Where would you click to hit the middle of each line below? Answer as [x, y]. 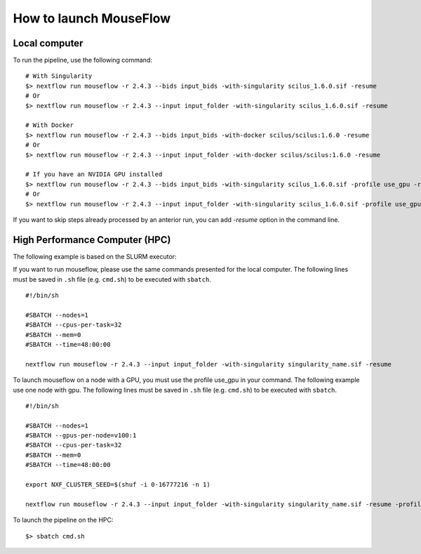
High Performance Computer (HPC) [92, 240]
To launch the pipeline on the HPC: [63, 520]
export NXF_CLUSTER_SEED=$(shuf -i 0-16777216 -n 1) [118, 485]
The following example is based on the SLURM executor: [95, 256]
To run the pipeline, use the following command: [82, 60]
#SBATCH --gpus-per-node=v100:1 [81, 436]
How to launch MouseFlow [92, 18]
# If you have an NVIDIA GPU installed [94, 174]
